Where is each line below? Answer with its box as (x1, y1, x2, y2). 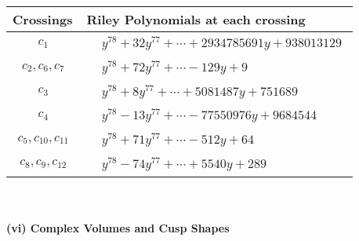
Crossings (13, 10, 73, 28)
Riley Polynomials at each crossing (86, 10, 306, 28)
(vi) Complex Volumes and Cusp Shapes (6, 220, 230, 236)
